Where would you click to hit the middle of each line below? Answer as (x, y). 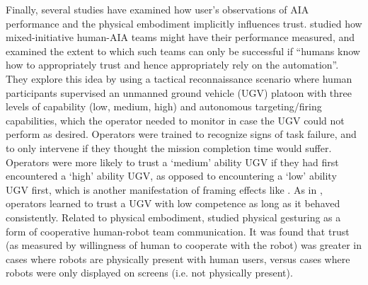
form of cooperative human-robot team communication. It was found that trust (178, 231)
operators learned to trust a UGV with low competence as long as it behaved (173, 203)
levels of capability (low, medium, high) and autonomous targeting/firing (164, 106)
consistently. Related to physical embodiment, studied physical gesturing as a (173, 217)
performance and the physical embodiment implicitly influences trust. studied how (184, 23)
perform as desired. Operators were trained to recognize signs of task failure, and (181, 134)
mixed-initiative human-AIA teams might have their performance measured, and (180, 37)
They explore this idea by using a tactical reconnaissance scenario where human (179, 78)
